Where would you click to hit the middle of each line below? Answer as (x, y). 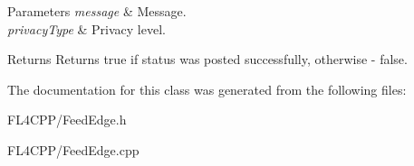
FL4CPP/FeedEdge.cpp (73, 149)
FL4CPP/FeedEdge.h (67, 120)
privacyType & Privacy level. (87, 28)
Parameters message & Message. (97, 11)
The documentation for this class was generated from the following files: (207, 89)
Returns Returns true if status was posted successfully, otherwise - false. (207, 59)
